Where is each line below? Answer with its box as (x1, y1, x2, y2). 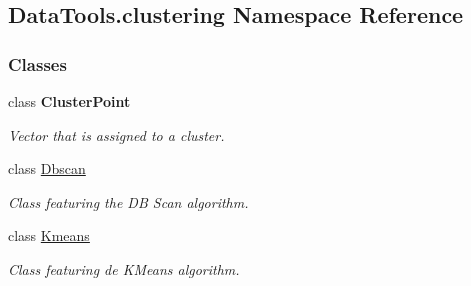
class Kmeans (8, 225, 90, 246)
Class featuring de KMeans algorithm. (8, 258, 240, 279)
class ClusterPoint (8, 91, 131, 111)
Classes (8, 51, 67, 76)
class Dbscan (8, 158, 86, 179)
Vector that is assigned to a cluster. (8, 124, 225, 145)
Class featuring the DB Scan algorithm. (8, 191, 249, 212)
